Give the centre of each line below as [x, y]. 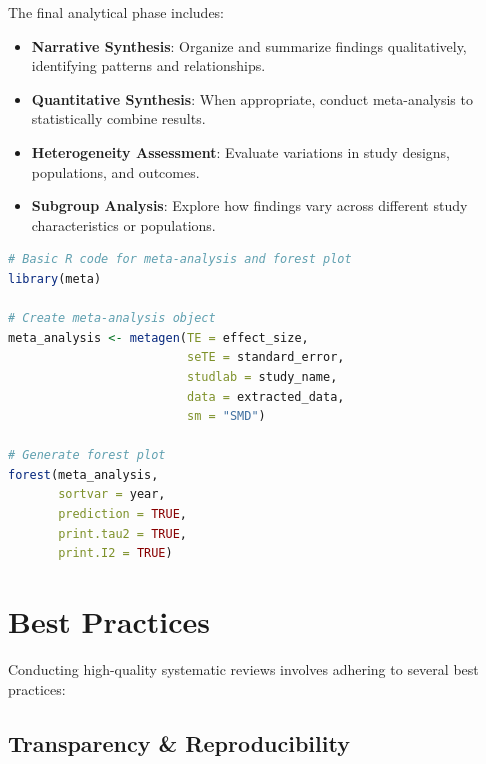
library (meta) [55, 278]
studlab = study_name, [262, 376]
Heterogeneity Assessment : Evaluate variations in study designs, [241, 151]
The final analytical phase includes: [116, 12]
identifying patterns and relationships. [148, 65]
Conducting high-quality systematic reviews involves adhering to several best [243, 668]
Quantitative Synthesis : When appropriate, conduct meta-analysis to [252, 98]
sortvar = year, [112, 494]
